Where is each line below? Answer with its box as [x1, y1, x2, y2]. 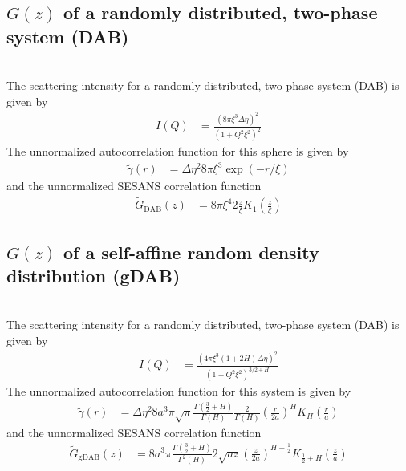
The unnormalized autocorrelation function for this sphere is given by [6, 143, 349, 160]
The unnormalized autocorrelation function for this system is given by [6, 383, 351, 400]
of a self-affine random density [63, 239, 319, 264]
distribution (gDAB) [6, 262, 181, 287]
